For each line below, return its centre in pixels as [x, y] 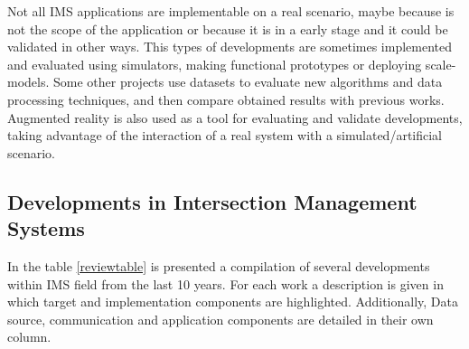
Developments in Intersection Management [212, 201]
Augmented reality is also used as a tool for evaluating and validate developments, [235, 117]
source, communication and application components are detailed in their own [220, 319]
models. [28, 82]
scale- [441, 64]
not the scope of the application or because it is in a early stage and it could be [228, 28]
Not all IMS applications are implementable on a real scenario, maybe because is [231, 11]
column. [29, 337]
